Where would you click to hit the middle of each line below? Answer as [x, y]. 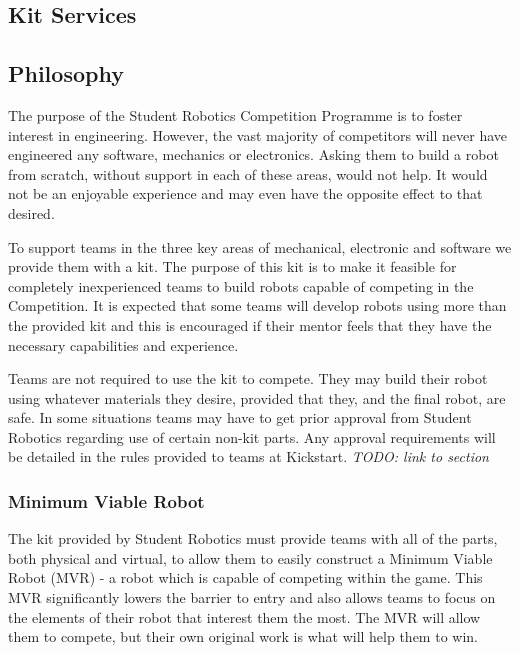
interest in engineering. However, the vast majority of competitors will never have [257, 134]
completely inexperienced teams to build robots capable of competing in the [241, 285]
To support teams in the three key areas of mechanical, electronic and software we [260, 246]
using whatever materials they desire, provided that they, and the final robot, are [257, 397]
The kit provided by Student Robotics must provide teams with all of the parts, [253, 538]
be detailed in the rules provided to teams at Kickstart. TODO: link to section [248, 456]
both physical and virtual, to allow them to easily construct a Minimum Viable [250, 557]
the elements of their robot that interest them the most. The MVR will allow [244, 616]
